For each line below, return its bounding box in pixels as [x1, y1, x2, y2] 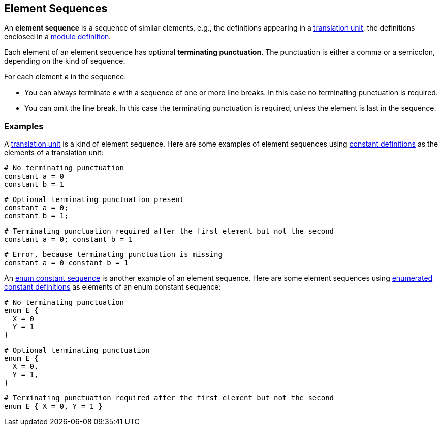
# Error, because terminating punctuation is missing [4, 250, 223, 259]
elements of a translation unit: [4, 148, 104, 157]
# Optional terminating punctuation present [4, 195, 184, 204]
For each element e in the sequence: [4, 72, 127, 81]
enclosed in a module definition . [4, 32, 111, 41]
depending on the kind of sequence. [4, 56, 125, 66]
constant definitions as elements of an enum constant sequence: [4, 282, 221, 292]
